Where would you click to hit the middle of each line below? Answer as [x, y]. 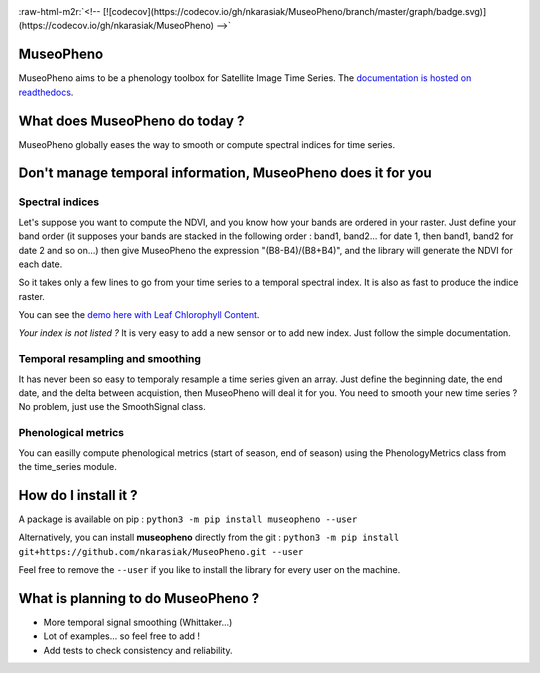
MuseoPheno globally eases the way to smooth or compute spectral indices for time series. [206, 144]
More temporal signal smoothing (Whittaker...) [138, 622]
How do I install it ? [78, 495]
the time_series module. [67, 466]
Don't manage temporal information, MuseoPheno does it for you [225, 173]
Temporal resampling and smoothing [110, 359]
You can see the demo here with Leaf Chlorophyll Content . [139, 315]
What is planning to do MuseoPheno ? [139, 598]
